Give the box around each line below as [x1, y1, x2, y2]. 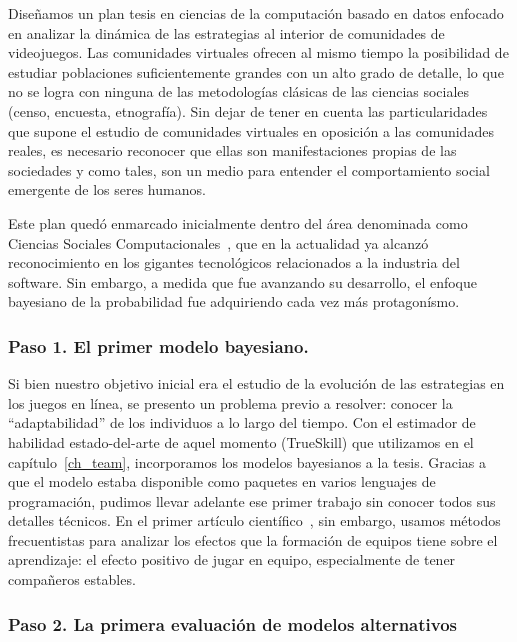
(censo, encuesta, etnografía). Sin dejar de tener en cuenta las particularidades [8, 100, 488, 121]
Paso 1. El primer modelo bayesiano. [8, 333, 309, 358]
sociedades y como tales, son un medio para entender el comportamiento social [8, 159, 490, 180]
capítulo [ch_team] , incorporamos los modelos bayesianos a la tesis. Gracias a [8, 451, 486, 472]
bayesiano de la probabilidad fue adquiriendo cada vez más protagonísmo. [8, 291, 460, 312]
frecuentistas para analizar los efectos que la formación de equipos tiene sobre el [8, 529, 498, 550]
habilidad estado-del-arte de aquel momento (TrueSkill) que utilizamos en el [8, 431, 474, 452]
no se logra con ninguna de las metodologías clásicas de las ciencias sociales [8, 81, 470, 102]
